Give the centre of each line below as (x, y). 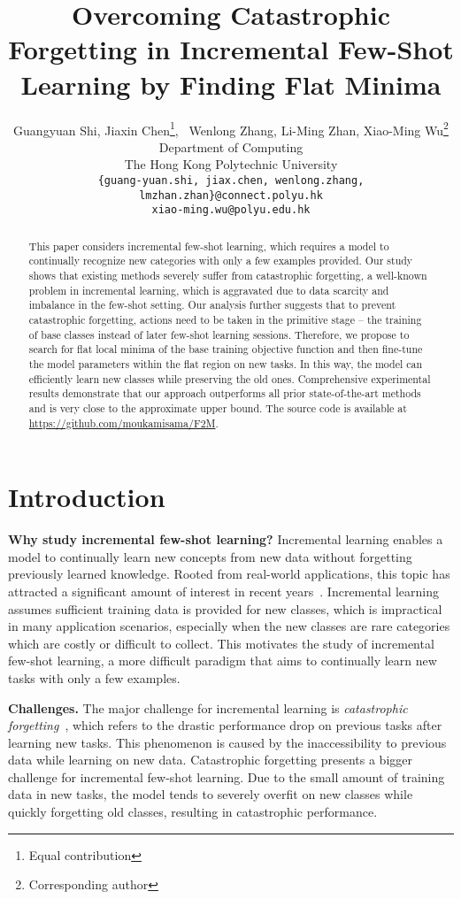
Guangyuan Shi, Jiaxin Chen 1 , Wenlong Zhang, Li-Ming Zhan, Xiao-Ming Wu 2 (231, 128)
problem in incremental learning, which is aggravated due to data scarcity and (209, 290)
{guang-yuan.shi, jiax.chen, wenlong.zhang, (231, 180)
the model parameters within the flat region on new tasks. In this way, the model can (226, 363)
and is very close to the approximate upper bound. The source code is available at (218, 407)
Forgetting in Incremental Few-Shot (231, 49)
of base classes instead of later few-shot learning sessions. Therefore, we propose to (219, 334)
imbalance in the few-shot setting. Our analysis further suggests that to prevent (212, 305)
